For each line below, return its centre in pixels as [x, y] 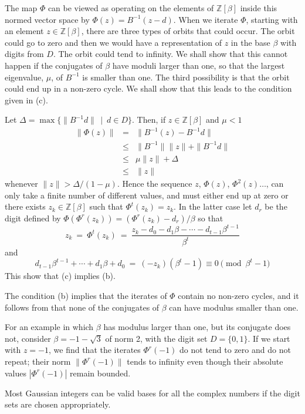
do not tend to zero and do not [235, 350]
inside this [259, 8]
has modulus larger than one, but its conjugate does [197, 327]
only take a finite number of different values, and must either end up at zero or [147, 195]
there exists [25, 206]
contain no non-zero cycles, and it [238, 295]
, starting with [272, 19]
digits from [24, 54]
